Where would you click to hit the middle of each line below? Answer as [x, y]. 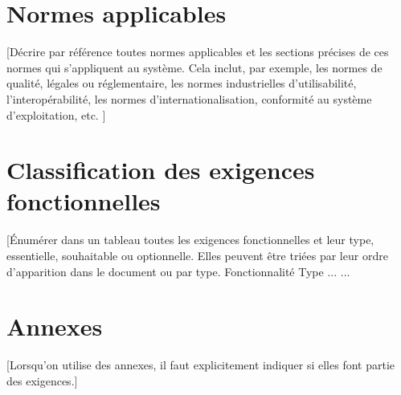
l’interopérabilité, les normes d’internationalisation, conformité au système [189, 98]
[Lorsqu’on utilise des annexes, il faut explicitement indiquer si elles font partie [201, 365]
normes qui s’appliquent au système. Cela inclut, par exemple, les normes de [194, 67]
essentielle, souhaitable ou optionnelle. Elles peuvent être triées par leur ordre [197, 255]
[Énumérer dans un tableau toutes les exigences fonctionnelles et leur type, [190, 240]
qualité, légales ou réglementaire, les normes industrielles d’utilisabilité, [182, 83]
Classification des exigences [161, 170]
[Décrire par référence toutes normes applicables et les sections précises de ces [198, 52]
